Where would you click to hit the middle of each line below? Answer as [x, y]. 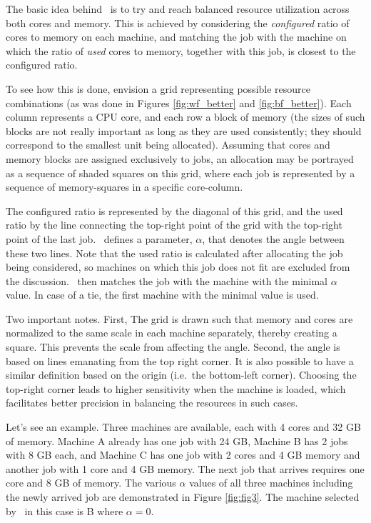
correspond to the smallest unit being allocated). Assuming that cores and [168, 145]
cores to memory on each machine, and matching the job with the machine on [176, 37]
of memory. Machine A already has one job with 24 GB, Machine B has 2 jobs [177, 440]
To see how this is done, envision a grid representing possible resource [158, 88]
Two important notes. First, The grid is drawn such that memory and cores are [179, 318]
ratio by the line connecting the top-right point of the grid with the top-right [174, 225]
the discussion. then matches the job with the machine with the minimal [167, 280]
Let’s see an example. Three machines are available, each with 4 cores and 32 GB [183, 427]
